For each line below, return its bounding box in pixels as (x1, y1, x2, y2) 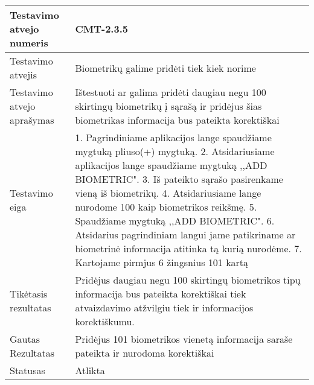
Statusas (10, 363, 45, 377)
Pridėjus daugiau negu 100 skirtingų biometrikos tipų (75, 273, 301, 287)
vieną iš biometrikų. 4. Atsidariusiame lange (75, 186, 261, 200)
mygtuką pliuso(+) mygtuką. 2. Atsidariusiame (75, 144, 275, 158)
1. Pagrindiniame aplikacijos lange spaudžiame (75, 130, 272, 144)
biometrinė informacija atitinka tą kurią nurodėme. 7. (75, 241, 302, 255)
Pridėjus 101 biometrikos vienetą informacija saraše (75, 332, 293, 346)
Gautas (10, 332, 40, 346)
